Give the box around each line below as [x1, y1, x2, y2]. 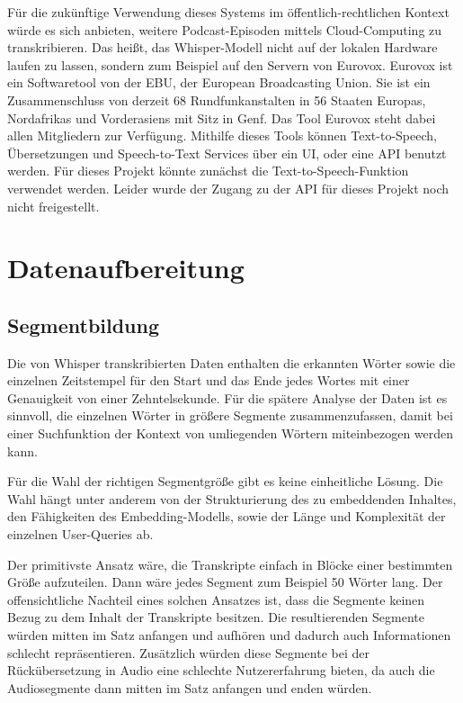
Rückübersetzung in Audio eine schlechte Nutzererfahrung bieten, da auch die [7, 661, 435, 680]
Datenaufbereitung [7, 249, 245, 286]
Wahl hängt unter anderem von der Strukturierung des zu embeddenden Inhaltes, [7, 489, 457, 508]
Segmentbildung [7, 311, 160, 338]
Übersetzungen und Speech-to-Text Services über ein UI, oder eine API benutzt [7, 143, 447, 162]
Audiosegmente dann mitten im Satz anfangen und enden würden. [7, 678, 372, 697]
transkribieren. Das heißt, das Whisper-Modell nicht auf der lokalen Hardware [7, 38, 438, 57]
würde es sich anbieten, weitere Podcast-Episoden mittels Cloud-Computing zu [7, 20, 442, 39]
